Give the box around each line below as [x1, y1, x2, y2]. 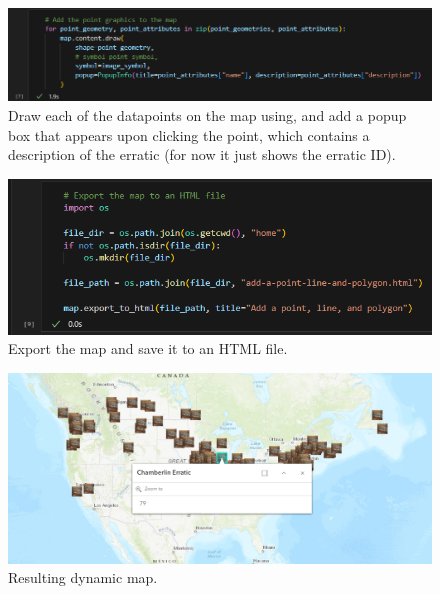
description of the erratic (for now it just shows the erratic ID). [8, 144, 396, 165]
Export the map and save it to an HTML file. [8, 338, 288, 359]
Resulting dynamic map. [8, 567, 158, 588]
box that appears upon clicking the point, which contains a [8, 124, 370, 145]
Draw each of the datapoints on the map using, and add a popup [8, 104, 407, 125]
